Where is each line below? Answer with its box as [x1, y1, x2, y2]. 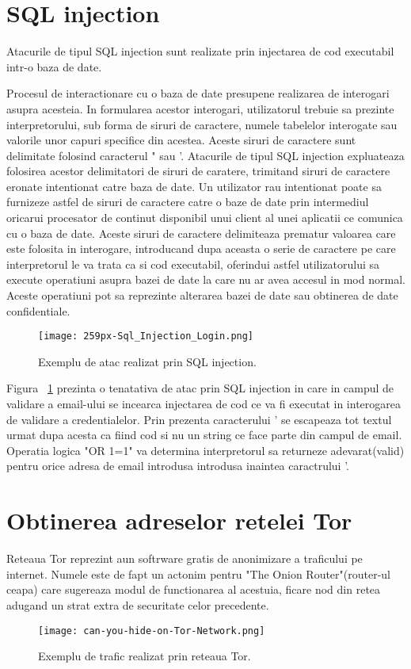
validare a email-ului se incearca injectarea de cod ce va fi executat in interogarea [6, 396, 401, 412]
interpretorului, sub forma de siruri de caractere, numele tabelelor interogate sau [6, 116, 398, 132]
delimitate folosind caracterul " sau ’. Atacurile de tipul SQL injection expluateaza [6, 147, 405, 163]
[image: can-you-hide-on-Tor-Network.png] [38, 625, 265, 637]
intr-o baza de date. [6, 58, 102, 75]
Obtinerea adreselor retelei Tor [6, 504, 352, 537]
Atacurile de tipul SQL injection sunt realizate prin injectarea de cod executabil [6, 43, 394, 59]
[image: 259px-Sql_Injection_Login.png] [38, 331, 254, 342]
